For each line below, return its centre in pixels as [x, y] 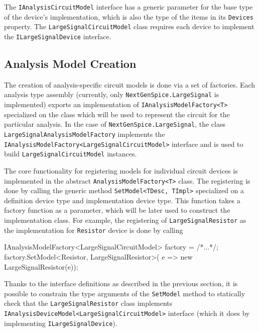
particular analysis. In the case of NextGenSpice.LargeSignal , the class [115, 124]
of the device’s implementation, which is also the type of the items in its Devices [129, 16]
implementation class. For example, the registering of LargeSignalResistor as [125, 220]
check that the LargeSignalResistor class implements [88, 303]
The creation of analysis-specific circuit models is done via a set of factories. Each [130, 84]
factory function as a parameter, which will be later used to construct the [117, 210]
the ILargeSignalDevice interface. [58, 36]
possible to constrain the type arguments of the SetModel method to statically [125, 293]
